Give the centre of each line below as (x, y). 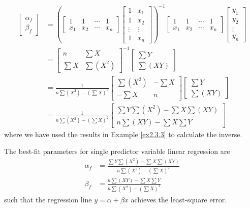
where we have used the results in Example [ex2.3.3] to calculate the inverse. (123, 134)
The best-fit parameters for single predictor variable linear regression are (117, 151)
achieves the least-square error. (179, 199)
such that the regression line (48, 199)
